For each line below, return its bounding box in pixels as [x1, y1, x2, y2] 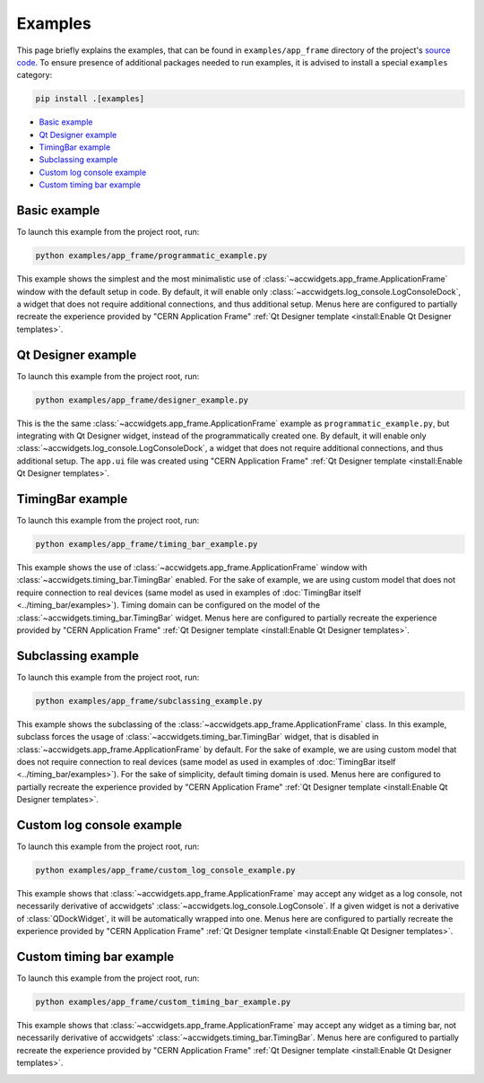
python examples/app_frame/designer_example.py [35, 394, 248, 405]
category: [16, 70, 53, 81]
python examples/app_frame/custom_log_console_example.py [35, 865, 296, 876]
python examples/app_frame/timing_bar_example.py [35, 539, 258, 550]
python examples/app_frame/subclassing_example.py [35, 696, 264, 706]
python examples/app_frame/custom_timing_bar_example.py [35, 997, 291, 1008]
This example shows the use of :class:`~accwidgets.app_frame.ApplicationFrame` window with [16, 562, 367, 573]
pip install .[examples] [35, 94, 145, 104]
